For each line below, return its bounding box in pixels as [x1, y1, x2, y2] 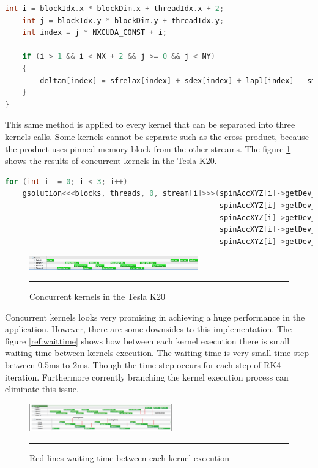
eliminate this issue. [5, 382, 79, 395]
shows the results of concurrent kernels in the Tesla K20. [5, 154, 217, 167]
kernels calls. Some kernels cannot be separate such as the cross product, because [5, 130, 309, 143]
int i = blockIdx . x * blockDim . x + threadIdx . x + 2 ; [5, 4, 224, 13]
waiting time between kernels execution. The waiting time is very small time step [5, 346, 309, 359]
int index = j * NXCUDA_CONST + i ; [22, 28, 167, 37]
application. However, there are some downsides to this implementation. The [5, 322, 292, 335]
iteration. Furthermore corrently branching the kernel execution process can [5, 370, 289, 383]
